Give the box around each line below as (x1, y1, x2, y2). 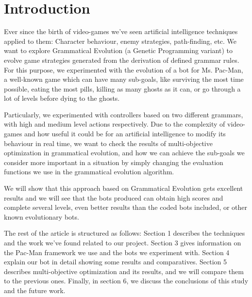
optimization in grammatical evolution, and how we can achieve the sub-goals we (4, 148, 245, 158)
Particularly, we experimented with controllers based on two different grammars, (4, 109, 243, 119)
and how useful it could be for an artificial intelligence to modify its (24, 129, 226, 139)
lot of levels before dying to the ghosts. (4, 93, 120, 103)
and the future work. (4, 285, 66, 295)
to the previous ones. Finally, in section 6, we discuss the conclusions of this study (4, 276, 249, 286)
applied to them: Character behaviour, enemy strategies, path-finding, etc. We (4, 36, 237, 46)
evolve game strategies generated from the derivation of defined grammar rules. (4, 55, 239, 65)
